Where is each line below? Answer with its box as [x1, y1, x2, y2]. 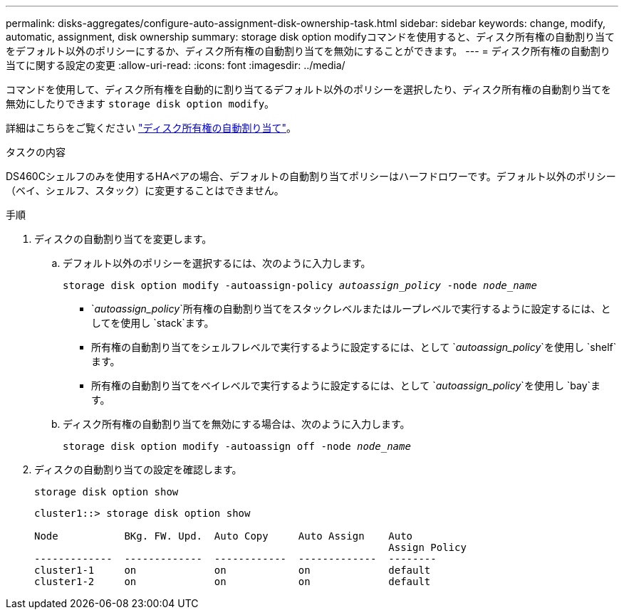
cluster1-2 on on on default [34, 576, 431, 587]
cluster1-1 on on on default [34, 564, 431, 576]
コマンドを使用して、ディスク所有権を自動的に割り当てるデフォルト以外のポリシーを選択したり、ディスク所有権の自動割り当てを [6, 83, 612, 95]
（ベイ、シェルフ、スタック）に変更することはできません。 [6, 184, 284, 196]
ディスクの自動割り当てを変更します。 [34, 233, 212, 245]
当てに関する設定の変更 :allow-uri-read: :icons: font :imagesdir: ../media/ [6, 59, 345, 71]
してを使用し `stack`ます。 [91, 317, 214, 329]
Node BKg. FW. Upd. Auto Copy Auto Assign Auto [34, 530, 413, 542]
